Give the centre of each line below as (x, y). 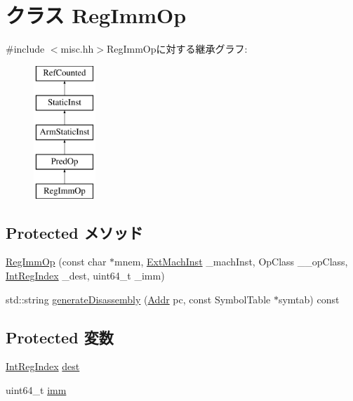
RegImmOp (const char (56, 262)
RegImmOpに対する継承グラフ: (177, 49)
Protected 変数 (60, 337)
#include (25, 49)
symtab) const (309, 299)
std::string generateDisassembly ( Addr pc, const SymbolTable (138, 299)
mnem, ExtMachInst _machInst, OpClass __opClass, (231, 262)
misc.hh (77, 49)
